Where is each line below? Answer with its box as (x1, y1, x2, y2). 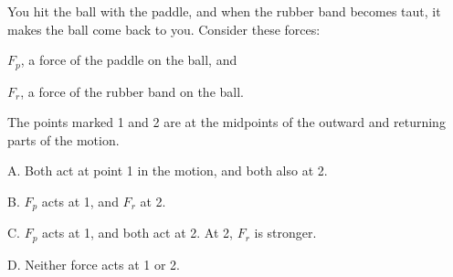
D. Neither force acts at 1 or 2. (7, 254, 180, 273)
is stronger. (254, 223, 317, 242)
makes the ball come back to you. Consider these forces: (7, 19, 321, 38)
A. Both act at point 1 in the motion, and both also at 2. (7, 161, 328, 180)
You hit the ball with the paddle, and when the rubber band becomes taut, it (7, 2, 441, 20)
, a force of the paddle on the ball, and (20, 50, 237, 69)
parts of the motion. (7, 130, 120, 149)
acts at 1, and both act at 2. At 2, (42, 223, 233, 242)
